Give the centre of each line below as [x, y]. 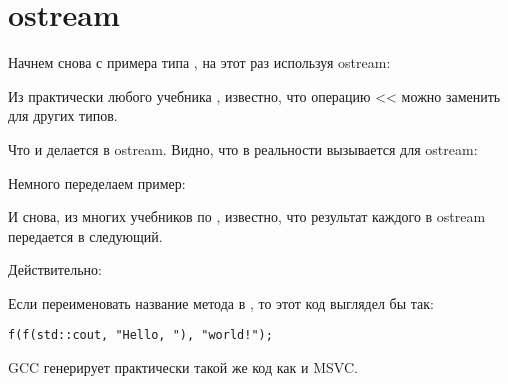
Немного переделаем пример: [97, 182]
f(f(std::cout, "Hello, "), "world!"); [140, 335]
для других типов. [63, 115]
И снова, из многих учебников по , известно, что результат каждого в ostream [247, 216]
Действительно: [55, 269]
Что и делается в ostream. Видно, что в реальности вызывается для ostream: [243, 148]
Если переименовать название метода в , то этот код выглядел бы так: [221, 302]
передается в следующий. [85, 235]
